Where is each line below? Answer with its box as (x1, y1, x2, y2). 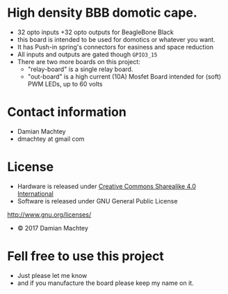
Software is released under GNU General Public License (17, 196, 178, 205)
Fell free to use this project (7, 249, 165, 264)
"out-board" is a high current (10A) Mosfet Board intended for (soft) (27, 72, 221, 81)
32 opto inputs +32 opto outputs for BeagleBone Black (17, 28, 174, 36)
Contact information (7, 105, 127, 120)
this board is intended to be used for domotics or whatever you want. (17, 35, 215, 43)
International (17, 189, 54, 198)
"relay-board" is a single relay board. (27, 65, 133, 73)
